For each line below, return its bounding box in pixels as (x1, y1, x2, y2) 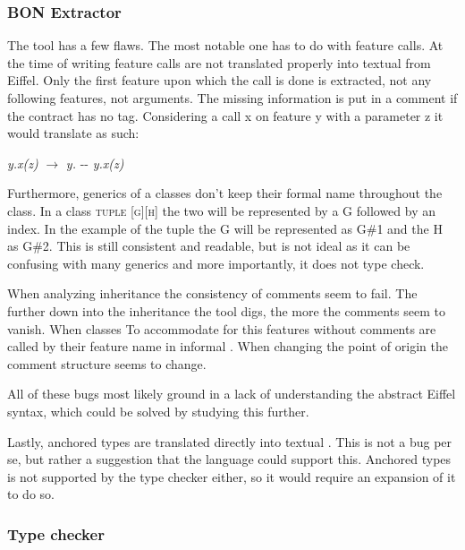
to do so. (7, 485, 55, 503)
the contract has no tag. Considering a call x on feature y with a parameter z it (7, 106, 444, 125)
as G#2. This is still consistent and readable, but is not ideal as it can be (7, 236, 410, 255)
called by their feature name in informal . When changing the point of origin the (7, 337, 448, 356)
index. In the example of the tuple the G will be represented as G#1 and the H (7, 219, 443, 237)
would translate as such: (7, 124, 139, 142)
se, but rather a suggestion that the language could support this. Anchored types (7, 450, 452, 468)
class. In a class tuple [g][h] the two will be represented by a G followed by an (7, 201, 436, 219)
